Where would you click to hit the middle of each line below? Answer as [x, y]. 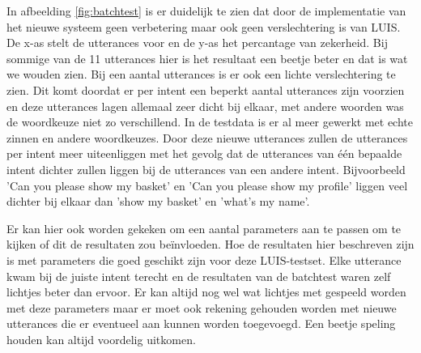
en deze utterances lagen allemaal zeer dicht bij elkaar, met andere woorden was [205, 106]
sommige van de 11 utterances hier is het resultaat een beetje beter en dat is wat [207, 58]
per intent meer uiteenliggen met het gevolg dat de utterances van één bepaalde [204, 153]
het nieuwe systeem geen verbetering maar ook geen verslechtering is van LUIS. [204, 26]
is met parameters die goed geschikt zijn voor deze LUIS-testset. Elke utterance [204, 259]
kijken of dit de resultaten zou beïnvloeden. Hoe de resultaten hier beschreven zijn [210, 244]
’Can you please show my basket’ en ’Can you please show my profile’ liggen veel [207, 185]
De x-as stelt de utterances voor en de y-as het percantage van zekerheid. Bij [197, 43]
